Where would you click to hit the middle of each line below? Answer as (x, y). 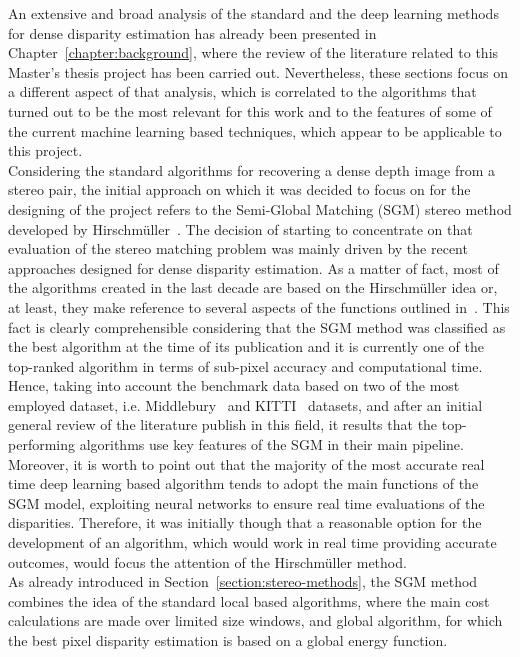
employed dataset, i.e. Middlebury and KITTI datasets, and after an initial (245, 404)
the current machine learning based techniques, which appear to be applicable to (255, 130)
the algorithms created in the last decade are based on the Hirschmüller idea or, (253, 287)
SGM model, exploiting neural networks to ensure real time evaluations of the (246, 502)
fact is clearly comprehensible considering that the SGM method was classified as (257, 326)
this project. (45, 150)
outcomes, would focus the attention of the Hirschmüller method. (207, 561)
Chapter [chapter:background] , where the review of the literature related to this (253, 52)
